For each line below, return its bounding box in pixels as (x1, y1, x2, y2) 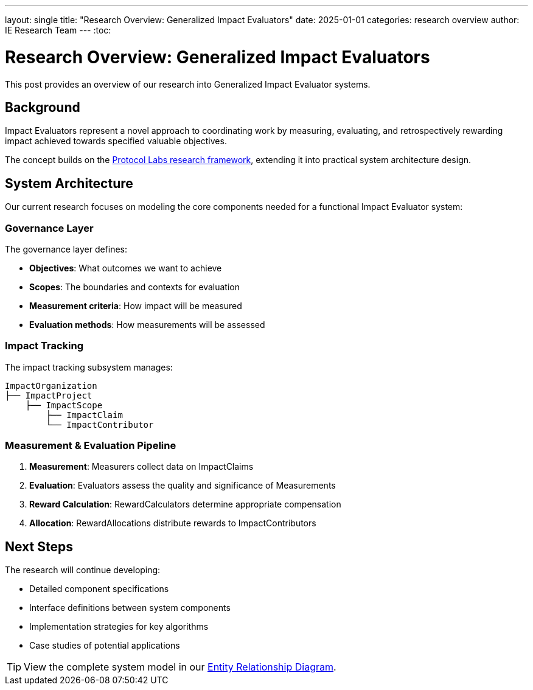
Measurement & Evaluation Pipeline (5, 439, 176, 452)
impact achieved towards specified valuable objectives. (5, 136, 227, 147)
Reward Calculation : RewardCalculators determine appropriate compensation (29, 499, 341, 510)
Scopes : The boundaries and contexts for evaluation (29, 281, 240, 292)
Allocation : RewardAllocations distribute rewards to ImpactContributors (29, 518, 316, 529)
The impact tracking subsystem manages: (5, 361, 173, 372)
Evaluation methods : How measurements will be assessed (29, 319, 265, 330)
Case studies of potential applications (29, 640, 180, 651)
